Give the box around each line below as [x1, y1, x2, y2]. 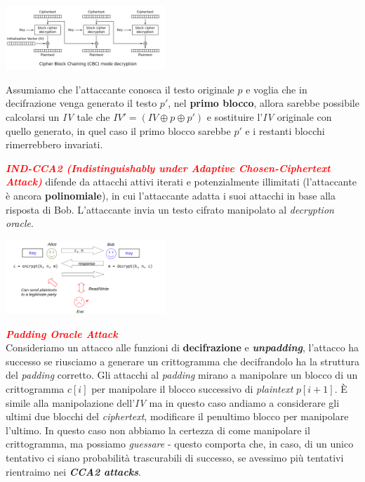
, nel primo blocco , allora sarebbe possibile [168, 96, 359, 110]
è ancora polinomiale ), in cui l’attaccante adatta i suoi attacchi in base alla [6, 188, 336, 202]
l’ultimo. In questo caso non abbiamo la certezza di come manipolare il [6, 422, 310, 437]
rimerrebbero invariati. [6, 137, 103, 152]
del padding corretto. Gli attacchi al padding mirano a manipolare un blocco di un [6, 367, 358, 382]
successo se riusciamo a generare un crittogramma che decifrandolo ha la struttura [6, 353, 359, 368]
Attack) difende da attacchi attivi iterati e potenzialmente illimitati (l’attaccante [6, 174, 357, 189]
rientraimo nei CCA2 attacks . [6, 464, 142, 478]
